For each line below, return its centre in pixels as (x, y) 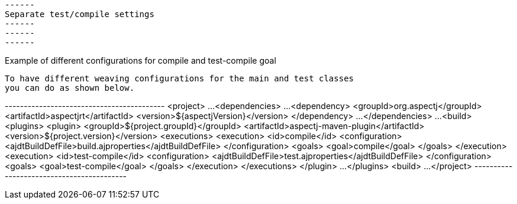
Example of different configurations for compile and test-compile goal (140, 60)
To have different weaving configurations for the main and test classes (180, 78)
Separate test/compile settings (80, 14)
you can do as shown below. (70, 88)
